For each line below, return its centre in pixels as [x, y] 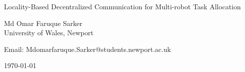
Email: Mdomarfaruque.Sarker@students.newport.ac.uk [88, 49]
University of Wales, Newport [49, 33]
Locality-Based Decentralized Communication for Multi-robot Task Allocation [122, 6]
